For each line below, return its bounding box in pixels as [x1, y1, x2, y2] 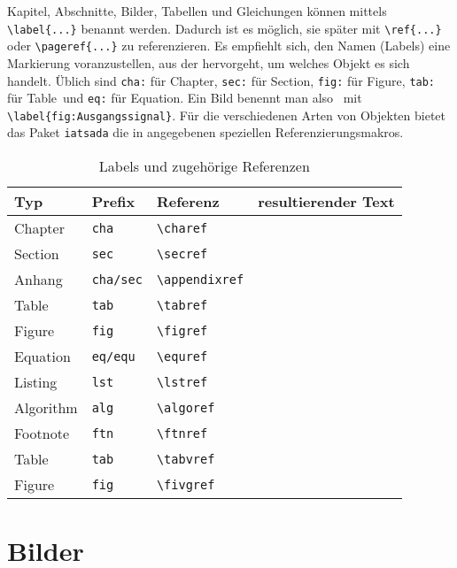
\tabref [156, 297, 208, 312]
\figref [156, 323, 208, 338]
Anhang [14, 269, 63, 290]
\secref [156, 246, 208, 261]
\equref [156, 349, 208, 364]
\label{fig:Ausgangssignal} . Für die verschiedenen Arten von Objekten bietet [7, 105, 446, 124]
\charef [156, 220, 208, 235]
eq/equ [91, 349, 136, 364]
